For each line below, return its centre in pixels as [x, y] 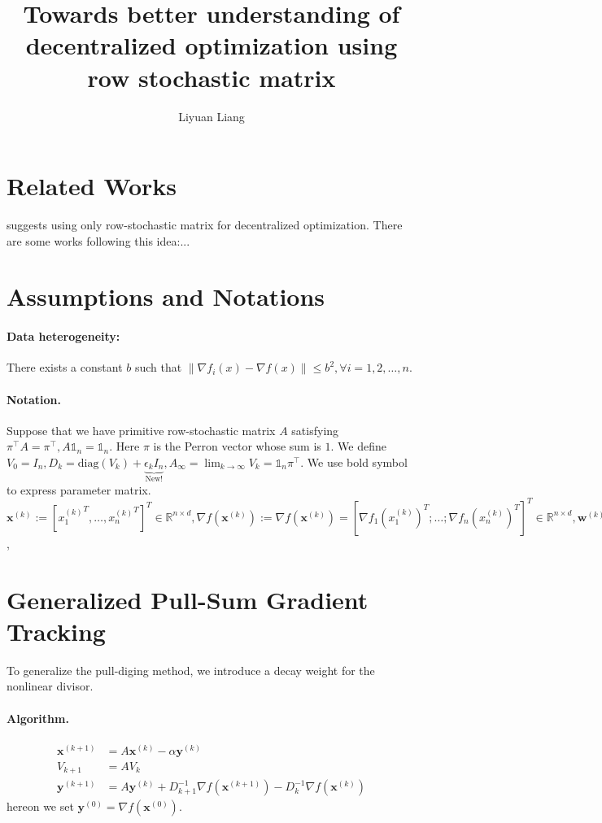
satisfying [315, 430]
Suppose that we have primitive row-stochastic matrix [141, 430]
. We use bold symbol [354, 462]
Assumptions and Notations [166, 296]
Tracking [56, 631]
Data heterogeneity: [63, 336]
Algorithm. [38, 718]
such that [158, 367]
